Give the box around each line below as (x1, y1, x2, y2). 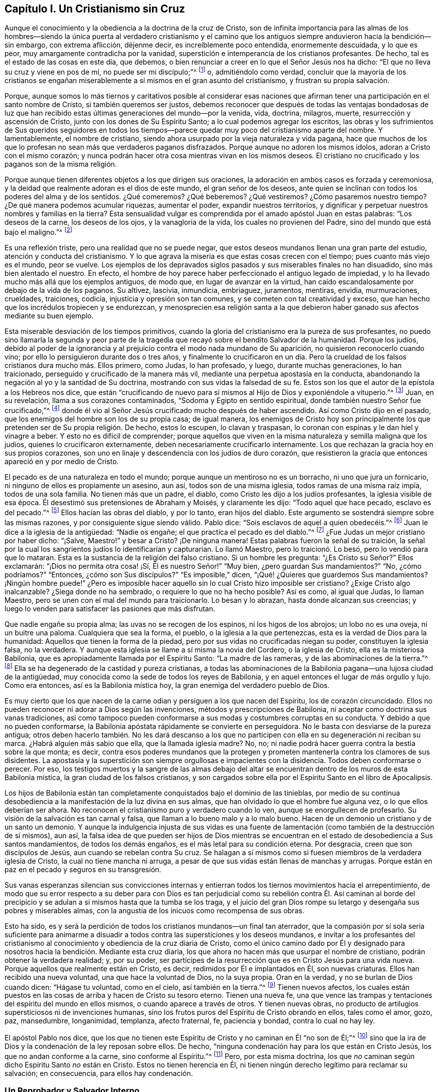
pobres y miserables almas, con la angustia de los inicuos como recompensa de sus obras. (4, 906, 304, 915)
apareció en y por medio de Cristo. (4, 457, 119, 466)
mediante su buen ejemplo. (4, 311, 94, 320)
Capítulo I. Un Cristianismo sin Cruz (4, 3, 185, 15)
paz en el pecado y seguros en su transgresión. (4, 865, 161, 874)
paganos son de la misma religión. (4, 160, 117, 169)
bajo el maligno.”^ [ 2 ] (4, 226, 72, 236)
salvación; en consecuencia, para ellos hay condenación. (4, 1068, 193, 1077)
